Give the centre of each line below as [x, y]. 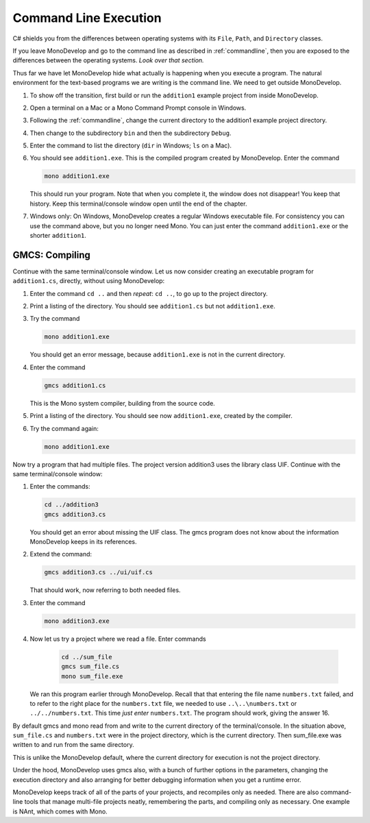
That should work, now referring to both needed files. [105, 590]
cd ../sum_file [87, 657]
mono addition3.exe [77, 621]
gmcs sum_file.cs [90, 667]
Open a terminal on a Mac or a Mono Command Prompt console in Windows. [138, 108]
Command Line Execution [87, 18]
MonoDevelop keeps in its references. [83, 542]
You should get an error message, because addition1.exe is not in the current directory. [158, 355]
